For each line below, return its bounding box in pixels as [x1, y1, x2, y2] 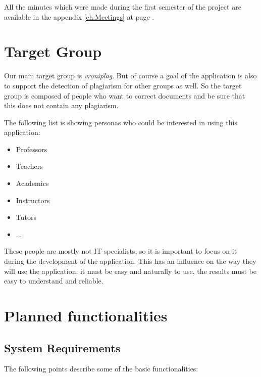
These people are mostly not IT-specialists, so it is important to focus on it [4, 246, 237, 256]
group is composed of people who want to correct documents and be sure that [4, 90, 245, 101]
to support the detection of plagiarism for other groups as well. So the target [4, 80, 242, 90]
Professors [16, 144, 47, 154]
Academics [16, 178, 49, 188]
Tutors [16, 212, 36, 222]
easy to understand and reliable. [4, 275, 103, 286]
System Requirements [4, 340, 121, 355]
